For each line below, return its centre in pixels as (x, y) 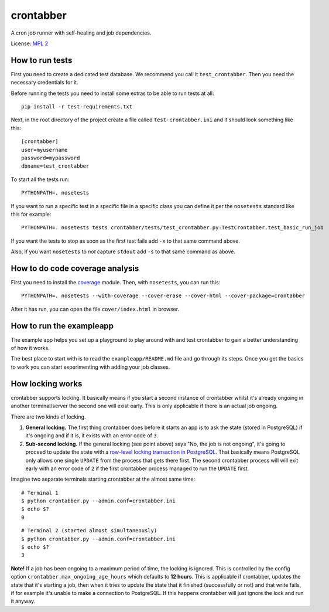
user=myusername (44, 150)
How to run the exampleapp (62, 326)
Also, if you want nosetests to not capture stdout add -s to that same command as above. (123, 251)
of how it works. (30, 348)
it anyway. (23, 601)
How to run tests (42, 60)
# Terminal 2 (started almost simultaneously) (89, 531)
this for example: (31, 214)
